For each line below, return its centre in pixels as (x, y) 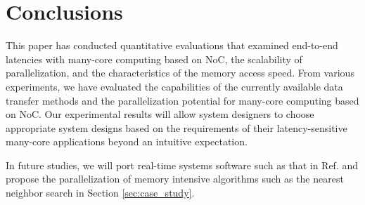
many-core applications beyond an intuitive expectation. (127, 141)
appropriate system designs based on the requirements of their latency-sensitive (177, 127)
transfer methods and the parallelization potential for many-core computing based (182, 100)
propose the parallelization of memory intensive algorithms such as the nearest (175, 179)
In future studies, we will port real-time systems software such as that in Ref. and (182, 165)
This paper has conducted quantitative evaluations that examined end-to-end (172, 45)
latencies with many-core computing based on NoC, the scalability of (154, 59)
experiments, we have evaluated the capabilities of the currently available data (174, 86)
